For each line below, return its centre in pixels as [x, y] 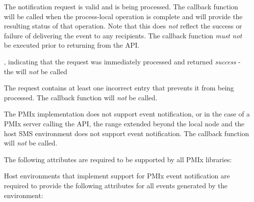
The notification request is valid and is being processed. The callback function [121, 6]
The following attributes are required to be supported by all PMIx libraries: [118, 159]
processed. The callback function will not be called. [81, 97]
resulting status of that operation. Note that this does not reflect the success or [123, 26]
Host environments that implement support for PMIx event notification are [117, 176]
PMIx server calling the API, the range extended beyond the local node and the [124, 123]
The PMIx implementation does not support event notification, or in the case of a [127, 114]
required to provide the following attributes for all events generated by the [116, 185]
